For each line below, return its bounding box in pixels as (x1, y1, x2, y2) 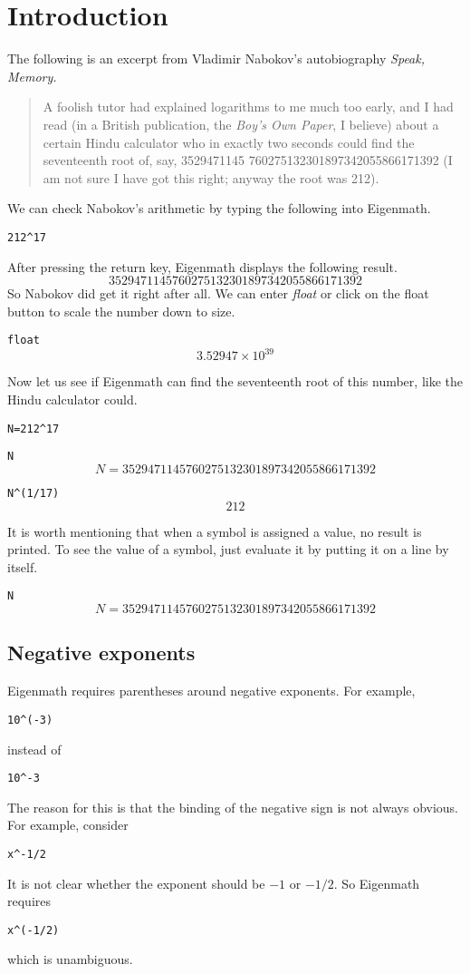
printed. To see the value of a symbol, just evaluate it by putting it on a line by (7, 540, 449, 559)
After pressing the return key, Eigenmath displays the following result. (7, 257, 398, 276)
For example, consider (7, 815, 129, 834)
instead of (7, 739, 62, 758)
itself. (7, 557, 38, 576)
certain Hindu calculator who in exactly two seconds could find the (43, 132, 415, 151)
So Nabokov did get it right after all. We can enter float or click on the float (7, 284, 429, 303)
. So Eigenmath (333, 873, 420, 892)
